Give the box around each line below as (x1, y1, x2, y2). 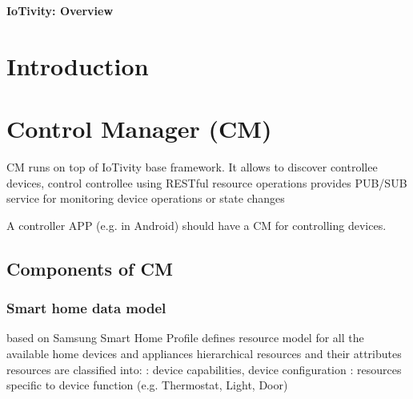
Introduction (6, 49, 149, 82)
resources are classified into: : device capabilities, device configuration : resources (6, 361, 402, 377)
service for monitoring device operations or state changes (6, 190, 285, 207)
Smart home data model (6, 298, 166, 318)
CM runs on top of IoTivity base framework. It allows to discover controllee (6, 159, 378, 175)
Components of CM (6, 256, 173, 280)
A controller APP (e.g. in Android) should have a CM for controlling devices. (6, 216, 387, 233)
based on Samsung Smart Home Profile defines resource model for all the (6, 329, 364, 346)
